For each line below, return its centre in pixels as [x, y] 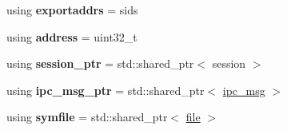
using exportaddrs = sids [72, 10]
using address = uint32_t [72, 36]
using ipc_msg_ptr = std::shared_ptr [106, 90]
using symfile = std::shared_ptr [87, 117]
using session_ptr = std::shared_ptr [100, 63]
